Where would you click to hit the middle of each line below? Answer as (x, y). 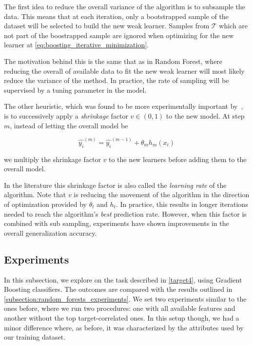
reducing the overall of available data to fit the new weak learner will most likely (124, 71)
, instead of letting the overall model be (69, 125)
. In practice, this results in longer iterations (182, 204)
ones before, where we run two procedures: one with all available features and (120, 308)
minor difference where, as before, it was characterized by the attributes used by (124, 327)
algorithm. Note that (35, 194)
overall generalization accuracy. (50, 233)
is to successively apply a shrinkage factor (66, 115)
